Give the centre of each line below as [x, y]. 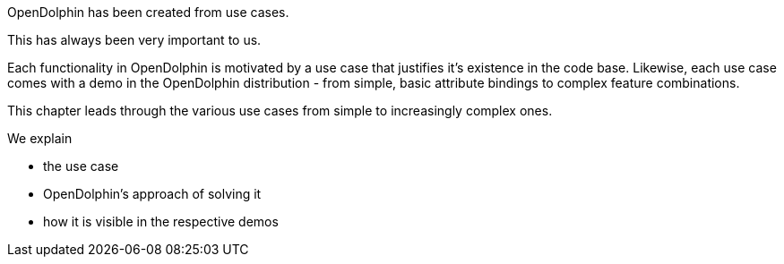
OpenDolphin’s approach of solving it [152, 194]
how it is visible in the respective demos [161, 221]
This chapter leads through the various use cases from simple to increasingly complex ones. [280, 111]
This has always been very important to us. [134, 40]
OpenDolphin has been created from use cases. [148, 12]
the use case [81, 166]
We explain [40, 138]
